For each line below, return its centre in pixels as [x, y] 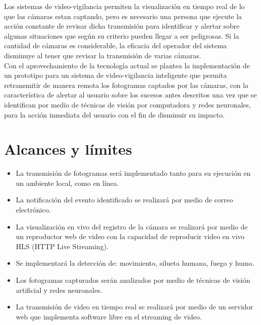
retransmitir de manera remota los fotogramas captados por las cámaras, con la [126, 85]
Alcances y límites [68, 149]
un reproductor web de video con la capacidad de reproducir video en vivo [130, 236]
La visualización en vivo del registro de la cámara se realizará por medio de [132, 226]
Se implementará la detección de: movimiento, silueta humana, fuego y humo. [135, 263]
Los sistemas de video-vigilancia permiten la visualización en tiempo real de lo [124, 6]
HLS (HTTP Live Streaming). [62, 246]
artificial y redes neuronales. [59, 290]
